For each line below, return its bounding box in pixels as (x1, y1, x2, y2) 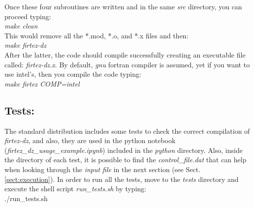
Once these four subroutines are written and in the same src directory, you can (4, 1, 242, 11)
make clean (4, 21, 38, 31)
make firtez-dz (4, 40, 46, 50)
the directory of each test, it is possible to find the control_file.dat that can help (4, 154, 247, 165)
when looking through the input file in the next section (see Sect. (4, 164, 200, 174)
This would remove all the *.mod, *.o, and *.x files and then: (4, 30, 189, 40)
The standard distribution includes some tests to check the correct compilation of (4, 125, 250, 136)
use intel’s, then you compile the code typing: (4, 69, 141, 79)
